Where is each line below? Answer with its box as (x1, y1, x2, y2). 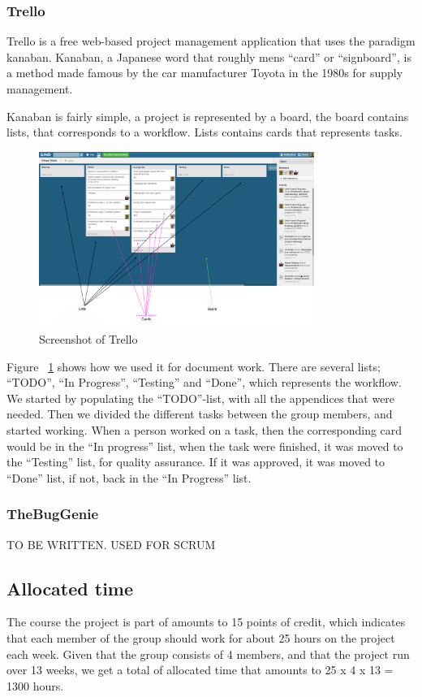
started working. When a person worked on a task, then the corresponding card (6, 421, 403, 438)
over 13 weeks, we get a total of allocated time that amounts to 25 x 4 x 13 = (6, 661, 394, 678)
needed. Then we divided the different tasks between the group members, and (6, 405, 393, 422)
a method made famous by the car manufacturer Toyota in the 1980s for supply (6, 64, 403, 81)
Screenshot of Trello (39, 331, 138, 347)
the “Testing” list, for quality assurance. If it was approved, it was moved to (6, 453, 385, 470)
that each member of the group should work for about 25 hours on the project (6, 629, 395, 646)
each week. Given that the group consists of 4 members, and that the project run (6, 645, 410, 662)
